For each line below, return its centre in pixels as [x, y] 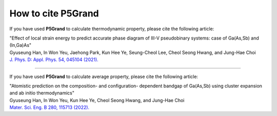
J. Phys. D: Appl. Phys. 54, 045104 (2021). [54, 60]
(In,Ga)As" [21, 45]
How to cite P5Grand [54, 13]
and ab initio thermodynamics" [42, 93]
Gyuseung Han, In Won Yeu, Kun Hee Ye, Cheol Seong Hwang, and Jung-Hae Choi [97, 100]
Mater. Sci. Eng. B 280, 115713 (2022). [50, 107]
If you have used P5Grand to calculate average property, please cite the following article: [104, 76]
